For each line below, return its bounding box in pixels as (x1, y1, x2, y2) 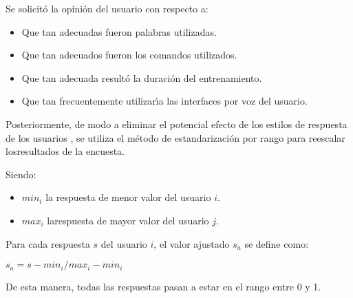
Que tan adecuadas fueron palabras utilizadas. (21, 24, 217, 39)
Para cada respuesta (6, 236, 90, 251)
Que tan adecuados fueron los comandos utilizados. (21, 47, 237, 62)
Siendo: (6, 167, 36, 181)
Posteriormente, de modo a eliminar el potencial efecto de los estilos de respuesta (6, 116, 347, 131)
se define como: (244, 236, 309, 251)
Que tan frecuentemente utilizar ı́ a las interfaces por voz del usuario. (21, 94, 308, 108)
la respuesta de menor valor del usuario (45, 190, 211, 204)
